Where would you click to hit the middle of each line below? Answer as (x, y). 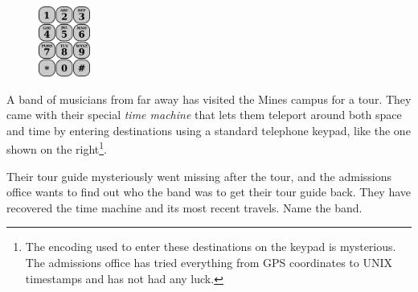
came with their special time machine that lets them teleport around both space (204, 115)
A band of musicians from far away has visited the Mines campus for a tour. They (209, 99)
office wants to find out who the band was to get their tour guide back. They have (209, 192)
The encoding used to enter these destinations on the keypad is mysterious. (211, 247)
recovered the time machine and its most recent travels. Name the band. (184, 207)
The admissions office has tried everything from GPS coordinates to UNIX (209, 263)
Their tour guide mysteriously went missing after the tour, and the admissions (199, 176)
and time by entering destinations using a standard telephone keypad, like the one (209, 130)
